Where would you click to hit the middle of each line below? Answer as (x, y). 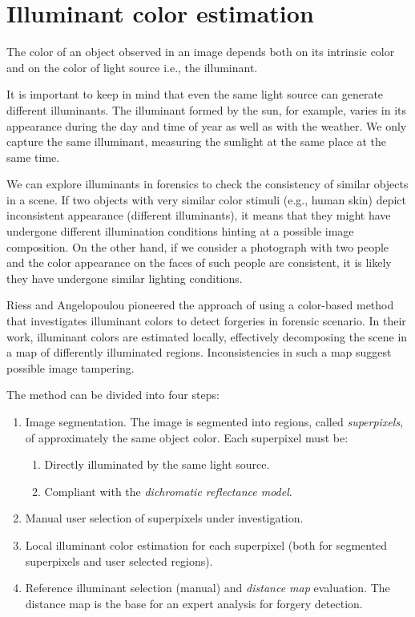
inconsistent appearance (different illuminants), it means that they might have (199, 215)
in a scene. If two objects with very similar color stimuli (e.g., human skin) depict (207, 199)
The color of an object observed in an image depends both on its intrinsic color (201, 52)
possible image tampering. (71, 367)
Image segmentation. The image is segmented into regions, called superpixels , (214, 421)
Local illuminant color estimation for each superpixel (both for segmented (206, 544)
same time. (33, 157)
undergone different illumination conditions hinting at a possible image (180, 231)
